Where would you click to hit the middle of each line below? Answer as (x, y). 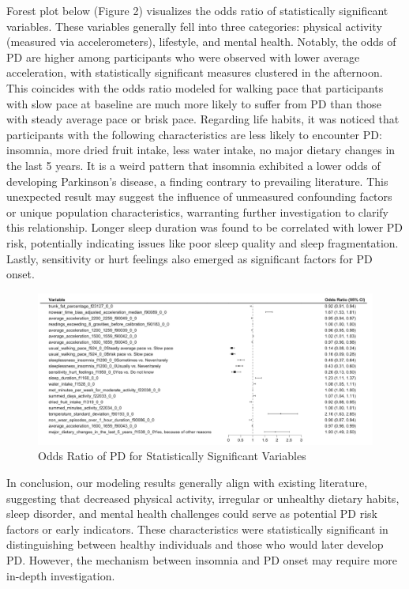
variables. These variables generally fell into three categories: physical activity (194, 26)
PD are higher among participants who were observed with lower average (183, 57)
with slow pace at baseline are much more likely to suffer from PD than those (194, 103)
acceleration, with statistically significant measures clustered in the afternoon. (195, 72)
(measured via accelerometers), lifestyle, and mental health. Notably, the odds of (201, 42)
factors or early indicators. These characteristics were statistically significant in (197, 529)
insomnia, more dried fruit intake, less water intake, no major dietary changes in (201, 150)
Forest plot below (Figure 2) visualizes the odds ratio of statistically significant (197, 10)
